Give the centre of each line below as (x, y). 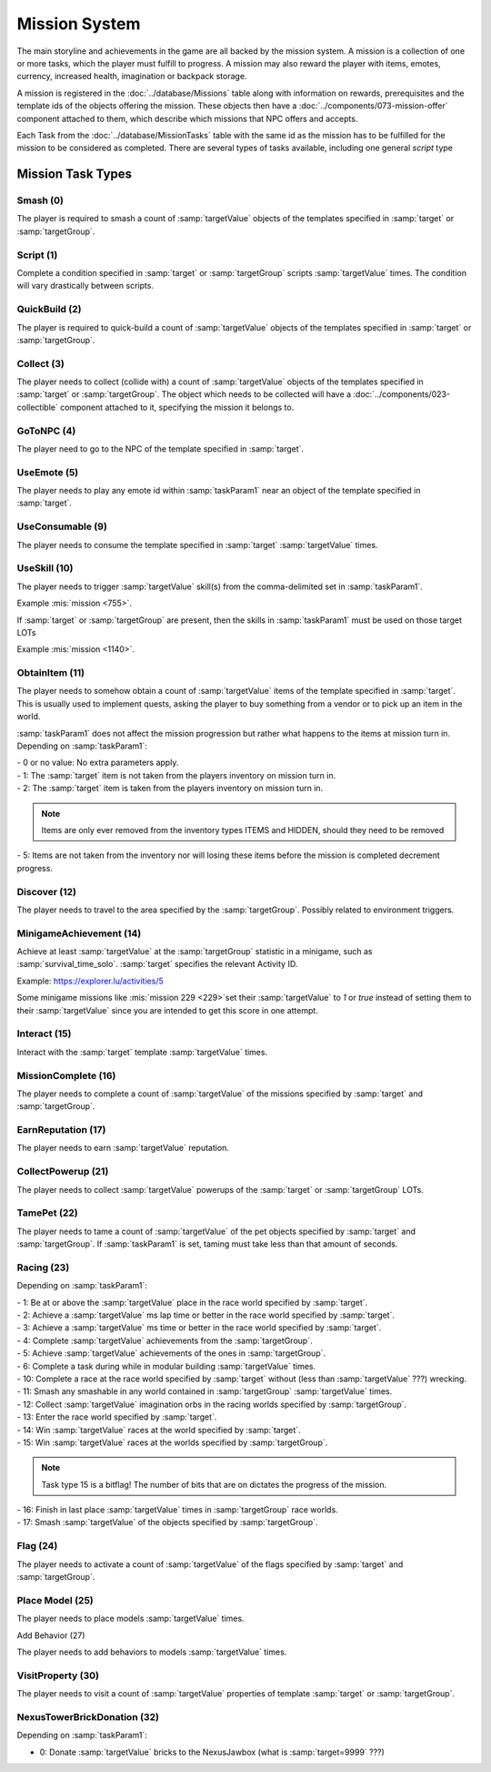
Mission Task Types (74, 174)
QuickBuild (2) (49, 310)
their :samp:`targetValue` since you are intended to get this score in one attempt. (167, 1010)
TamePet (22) (47, 1213)
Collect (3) (41, 363)
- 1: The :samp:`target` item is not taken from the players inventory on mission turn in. (176, 775)
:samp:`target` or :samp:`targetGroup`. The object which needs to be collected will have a (184, 394)
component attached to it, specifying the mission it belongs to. (177, 407)
